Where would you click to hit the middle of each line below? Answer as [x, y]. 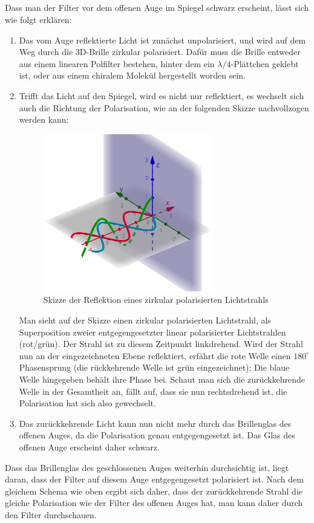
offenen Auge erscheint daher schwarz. [89, 447]
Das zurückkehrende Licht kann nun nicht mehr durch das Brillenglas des [155, 423]
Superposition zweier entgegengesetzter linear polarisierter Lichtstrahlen [152, 332]
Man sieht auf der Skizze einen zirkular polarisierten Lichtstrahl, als [145, 320]
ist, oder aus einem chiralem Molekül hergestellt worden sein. [132, 75]
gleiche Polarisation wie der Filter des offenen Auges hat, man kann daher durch [154, 503]
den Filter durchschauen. [51, 514]
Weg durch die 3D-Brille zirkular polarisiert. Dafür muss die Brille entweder [160, 52]
